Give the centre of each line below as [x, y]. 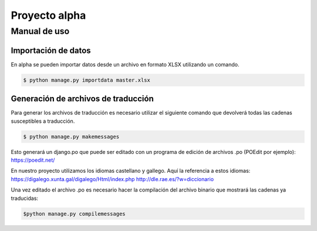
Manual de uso [40, 31]
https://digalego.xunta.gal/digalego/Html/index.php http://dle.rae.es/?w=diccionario [112, 179]
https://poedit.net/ [33, 160]
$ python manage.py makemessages [71, 136]
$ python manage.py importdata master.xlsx [87, 80]
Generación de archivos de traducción [82, 99]
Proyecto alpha [48, 15]
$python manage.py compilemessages [74, 214]
